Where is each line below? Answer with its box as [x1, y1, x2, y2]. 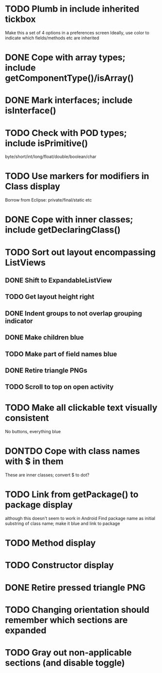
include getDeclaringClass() [5, 224, 121, 236]
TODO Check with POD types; [5, 127, 127, 138]
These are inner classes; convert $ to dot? [5, 472, 90, 478]
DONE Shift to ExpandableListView [5, 276, 113, 285]
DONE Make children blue [5, 334, 84, 342]
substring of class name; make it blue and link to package [5, 521, 120, 526]
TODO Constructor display [5, 560, 114, 571]
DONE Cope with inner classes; [5, 214, 133, 225]
